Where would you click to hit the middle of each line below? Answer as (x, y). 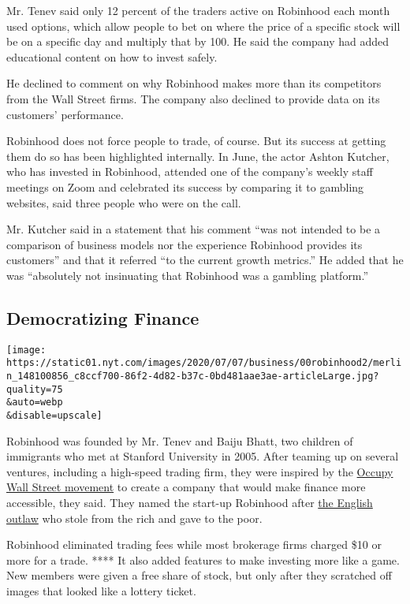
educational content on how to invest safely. (112, 56)
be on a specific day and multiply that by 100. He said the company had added (198, 41)
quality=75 (35, 389)
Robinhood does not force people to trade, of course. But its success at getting (196, 141)
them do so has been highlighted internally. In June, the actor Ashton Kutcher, (198, 156)
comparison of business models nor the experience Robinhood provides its (184, 244)
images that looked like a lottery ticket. (101, 590)
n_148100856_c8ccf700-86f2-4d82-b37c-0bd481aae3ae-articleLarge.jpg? (193, 377)
